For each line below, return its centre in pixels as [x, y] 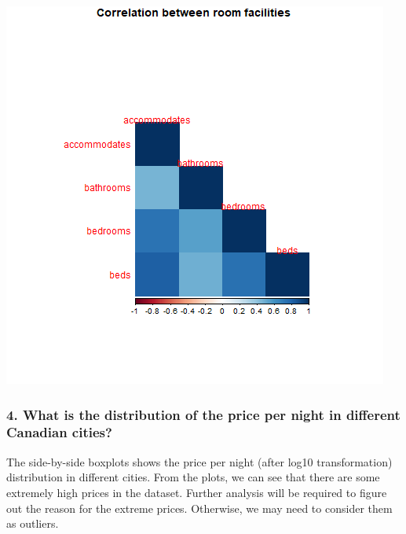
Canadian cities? [59, 432]
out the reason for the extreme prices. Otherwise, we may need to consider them [199, 508]
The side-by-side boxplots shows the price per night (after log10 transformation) [199, 461]
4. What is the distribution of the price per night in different [203, 414]
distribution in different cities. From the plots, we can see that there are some [193, 477]
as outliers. [33, 523]
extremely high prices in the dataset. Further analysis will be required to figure [197, 492]
